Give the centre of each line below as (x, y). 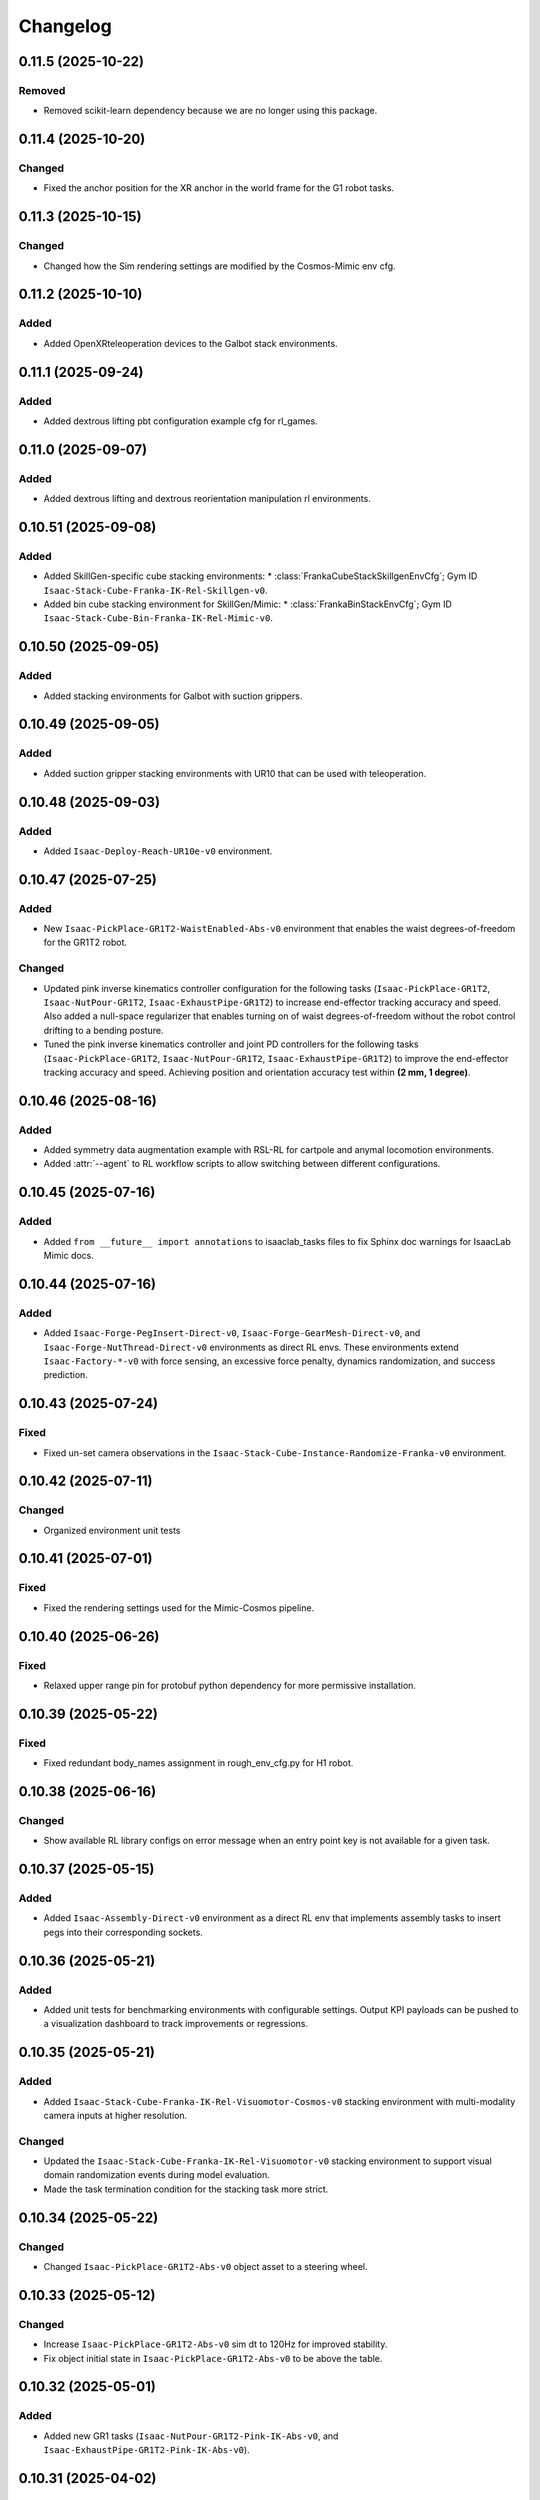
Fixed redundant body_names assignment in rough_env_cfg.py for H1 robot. (198, 1763)
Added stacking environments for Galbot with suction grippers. (173, 696)
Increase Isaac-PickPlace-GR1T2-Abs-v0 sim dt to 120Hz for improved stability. (215, 2344)
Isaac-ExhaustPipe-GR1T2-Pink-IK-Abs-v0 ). (146, 2450)
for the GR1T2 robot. (85, 942)
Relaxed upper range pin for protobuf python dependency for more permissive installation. (230, 1685)
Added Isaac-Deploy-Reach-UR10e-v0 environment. (158, 851)
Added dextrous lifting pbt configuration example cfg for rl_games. (181, 421)
